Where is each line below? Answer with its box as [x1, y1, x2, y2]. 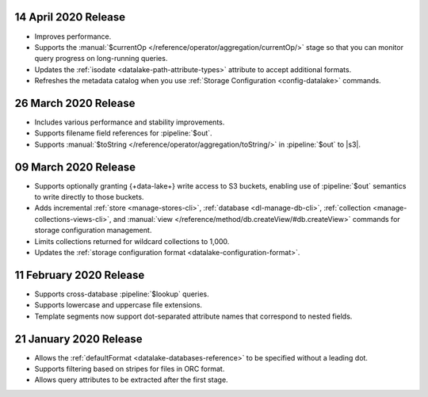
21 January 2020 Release [14, 332, 143, 345]
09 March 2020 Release [14, 160, 136, 174]
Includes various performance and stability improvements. [34, 117, 225, 127]
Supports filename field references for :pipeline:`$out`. [34, 128, 213, 138]
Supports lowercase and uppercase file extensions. [34, 300, 202, 310]
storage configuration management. [34, 226, 152, 235]
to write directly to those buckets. [34, 193, 144, 202]
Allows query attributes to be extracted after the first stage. [34, 375, 229, 384]
